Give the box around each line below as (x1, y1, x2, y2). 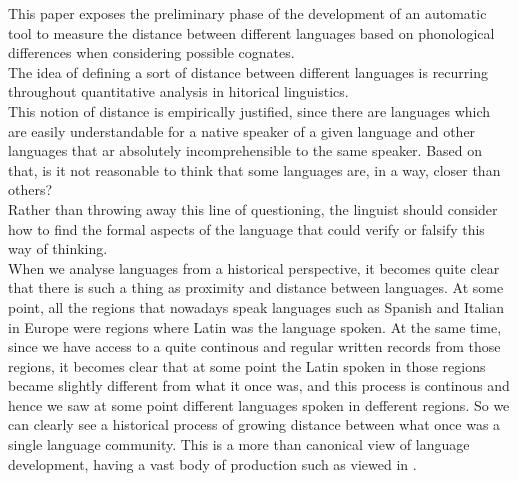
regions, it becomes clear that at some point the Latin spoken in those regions (8, 355, 486, 376)
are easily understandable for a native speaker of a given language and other (8, 120, 476, 141)
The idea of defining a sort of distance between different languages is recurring (8, 61, 488, 82)
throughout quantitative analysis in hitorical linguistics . (8, 81, 349, 102)
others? (8, 179, 53, 200)
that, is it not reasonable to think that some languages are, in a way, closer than (8, 159, 501, 180)
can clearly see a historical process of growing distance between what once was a (8, 414, 501, 435)
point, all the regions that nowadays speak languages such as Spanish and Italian (8, 296, 505, 317)
